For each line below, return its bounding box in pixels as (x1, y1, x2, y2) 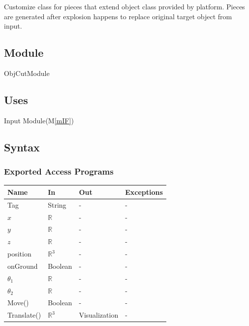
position (7, 249, 31, 259)
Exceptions (125, 186, 163, 197)
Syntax (4, 139, 40, 154)
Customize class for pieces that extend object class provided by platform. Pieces (4, 1, 245, 11)
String (48, 199, 66, 210)
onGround (7, 260, 38, 271)
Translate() (7, 310, 41, 320)
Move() (7, 297, 29, 308)
